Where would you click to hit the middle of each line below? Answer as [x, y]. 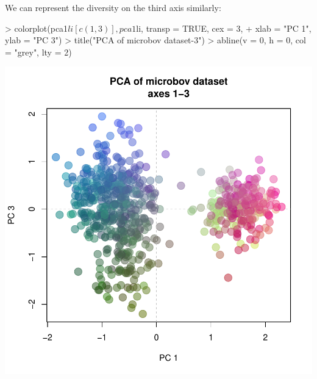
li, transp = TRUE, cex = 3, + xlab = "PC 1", [224, 28]
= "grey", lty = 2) [38, 52]
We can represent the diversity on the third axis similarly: [113, 7]
